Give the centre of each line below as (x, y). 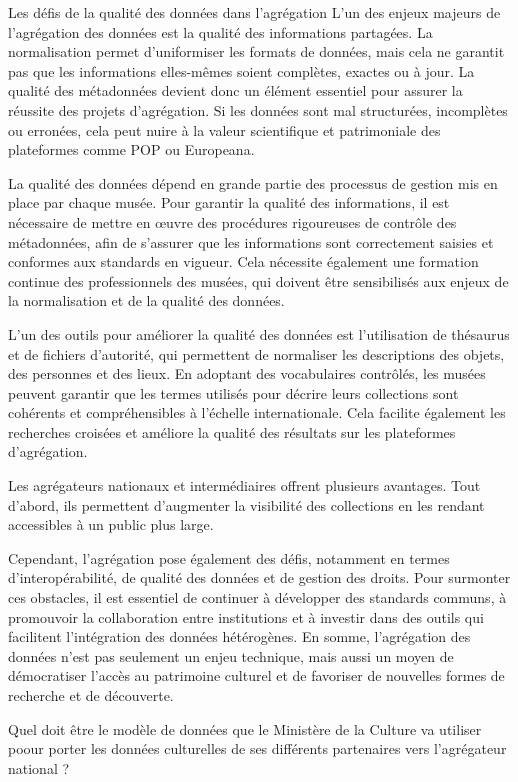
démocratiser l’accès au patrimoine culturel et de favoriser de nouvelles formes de (256, 675)
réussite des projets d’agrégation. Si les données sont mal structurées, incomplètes (258, 109)
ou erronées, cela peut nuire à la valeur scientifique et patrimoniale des (224, 129)
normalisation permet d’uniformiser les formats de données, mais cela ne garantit (256, 51)
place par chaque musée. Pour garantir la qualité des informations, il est (229, 202)
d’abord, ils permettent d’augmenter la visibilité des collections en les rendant (246, 504)
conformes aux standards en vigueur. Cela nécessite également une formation (243, 261)
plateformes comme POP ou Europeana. (131, 149)
